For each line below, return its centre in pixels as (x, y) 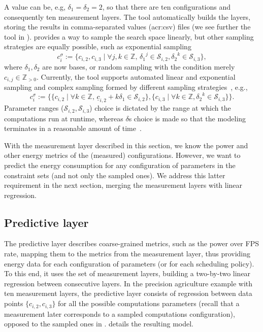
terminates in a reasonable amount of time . (73, 128)
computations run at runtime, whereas (64, 118)
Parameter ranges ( (34, 108)
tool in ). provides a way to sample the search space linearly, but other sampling (129, 36)
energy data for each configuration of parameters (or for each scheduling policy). (129, 263)
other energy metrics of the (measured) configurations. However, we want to (122, 155)
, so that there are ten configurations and (166, 7)
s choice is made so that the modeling (187, 118)
